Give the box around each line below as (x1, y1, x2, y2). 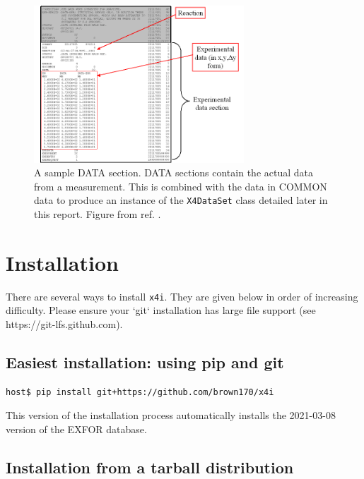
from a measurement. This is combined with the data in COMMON (34, 178, 327, 193)
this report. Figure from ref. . (34, 207, 161, 222)
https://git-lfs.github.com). (6, 317, 123, 331)
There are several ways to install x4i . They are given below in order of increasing (6, 289, 358, 303)
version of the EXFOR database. (6, 421, 147, 436)
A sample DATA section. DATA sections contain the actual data (34, 165, 313, 180)
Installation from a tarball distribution (6, 456, 294, 478)
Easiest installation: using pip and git (6, 351, 284, 372)
